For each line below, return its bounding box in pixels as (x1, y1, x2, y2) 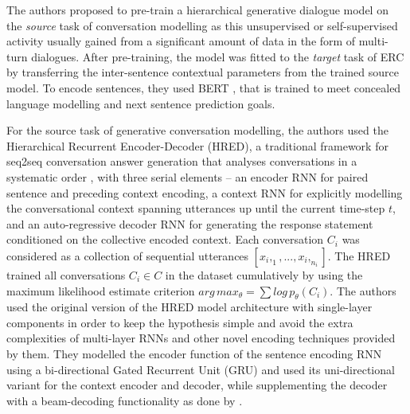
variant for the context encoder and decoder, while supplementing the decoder (6, 377, 388, 393)
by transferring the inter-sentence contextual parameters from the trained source (6, 64, 399, 80)
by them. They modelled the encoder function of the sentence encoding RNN (6, 346, 382, 362)
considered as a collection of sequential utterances (6, 247, 249, 264)
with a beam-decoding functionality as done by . (6, 392, 243, 408)
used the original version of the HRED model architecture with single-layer (6, 299, 373, 315)
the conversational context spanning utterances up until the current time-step (6, 200, 385, 217)
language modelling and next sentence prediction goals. (6, 95, 275, 111)
